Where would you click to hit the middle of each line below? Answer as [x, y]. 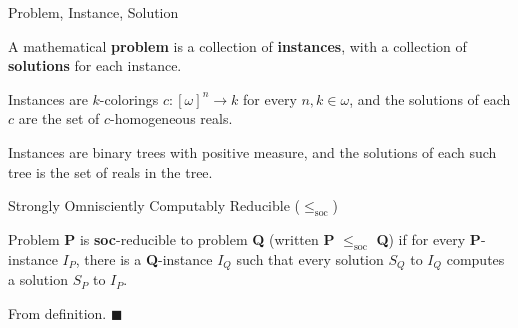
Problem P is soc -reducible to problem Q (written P [171, 238]
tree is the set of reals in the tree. [110, 171]
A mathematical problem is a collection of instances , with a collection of [237, 45]
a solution [38, 279]
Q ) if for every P [428, 238]
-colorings [129, 98]
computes [475, 258]
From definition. [57, 312]
